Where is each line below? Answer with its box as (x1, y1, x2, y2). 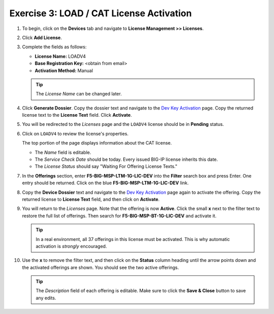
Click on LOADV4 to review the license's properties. (22, 130, 129, 136)
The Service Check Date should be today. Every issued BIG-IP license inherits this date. (35, 156, 218, 162)
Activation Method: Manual (35, 67, 93, 74)
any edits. (36, 295, 56, 301)
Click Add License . (22, 34, 62, 41)
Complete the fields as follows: (22, 44, 87, 50)
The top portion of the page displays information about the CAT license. (22, 140, 172, 146)
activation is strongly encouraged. (36, 243, 107, 249)
